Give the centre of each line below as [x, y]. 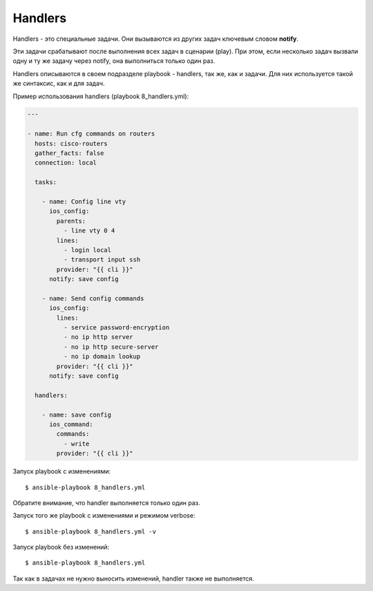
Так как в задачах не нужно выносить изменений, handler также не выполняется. [134, 579]
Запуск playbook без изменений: [61, 547]
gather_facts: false [69, 153]
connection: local [66, 163]
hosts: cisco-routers [71, 143]
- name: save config [77, 415]
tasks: [46, 182]
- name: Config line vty [84, 202]
